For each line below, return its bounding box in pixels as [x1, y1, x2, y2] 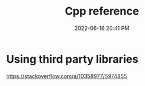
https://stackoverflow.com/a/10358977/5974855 [6, 72, 127, 80]
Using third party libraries [6, 52, 138, 66]
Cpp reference [64, 4, 140, 18]
